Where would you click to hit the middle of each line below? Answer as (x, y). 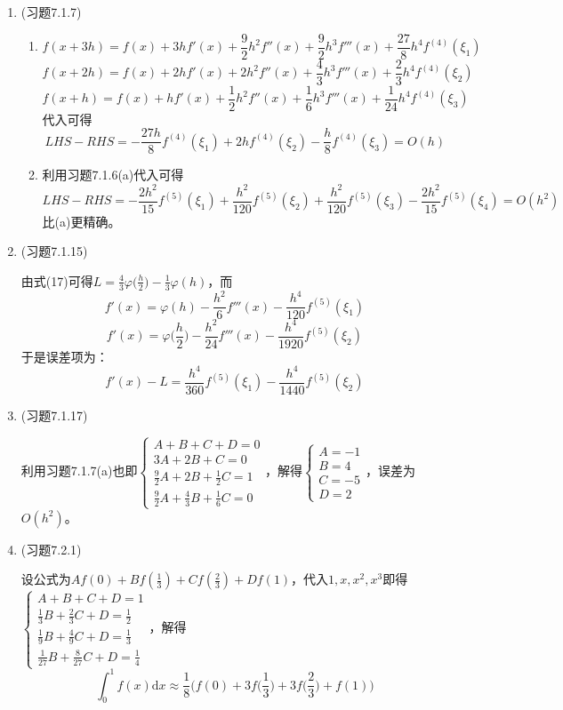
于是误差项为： (64, 356)
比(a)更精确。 (81, 221)
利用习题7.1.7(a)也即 (79, 471)
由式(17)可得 (57, 280)
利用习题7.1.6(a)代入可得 (113, 175)
